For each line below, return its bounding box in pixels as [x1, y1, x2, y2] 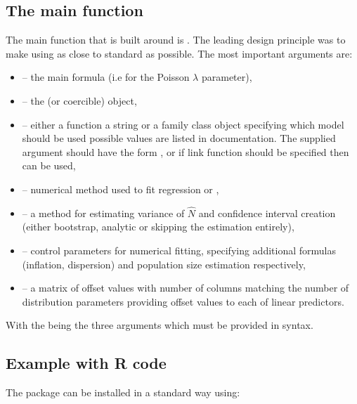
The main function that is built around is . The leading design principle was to [6, 32, 346, 47]
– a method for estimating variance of [22, 205, 185, 220]
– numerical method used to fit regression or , [22, 181, 219, 196]
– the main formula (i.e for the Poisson [22, 70, 190, 84]
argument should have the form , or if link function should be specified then [22, 144, 349, 159]
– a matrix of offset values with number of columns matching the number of [22, 280, 349, 295]
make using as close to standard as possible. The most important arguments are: [6, 46, 353, 60]
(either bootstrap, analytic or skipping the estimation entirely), [22, 219, 294, 234]
